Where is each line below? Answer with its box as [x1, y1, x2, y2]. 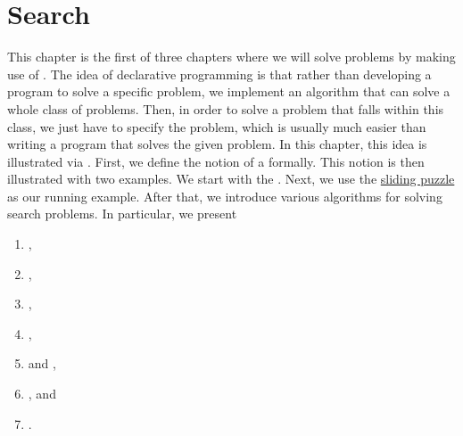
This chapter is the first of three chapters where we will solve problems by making [7, 47, 456, 66]
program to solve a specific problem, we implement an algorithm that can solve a [7, 82, 451, 101]
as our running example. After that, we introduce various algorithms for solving [7, 186, 442, 205]
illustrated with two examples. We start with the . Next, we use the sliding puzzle [7, 169, 455, 188]
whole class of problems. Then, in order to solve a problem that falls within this [7, 99, 444, 118]
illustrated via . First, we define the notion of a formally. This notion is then [7, 152, 425, 170]
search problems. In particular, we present [7, 204, 237, 223]
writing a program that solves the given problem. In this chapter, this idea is [7, 135, 427, 153]
